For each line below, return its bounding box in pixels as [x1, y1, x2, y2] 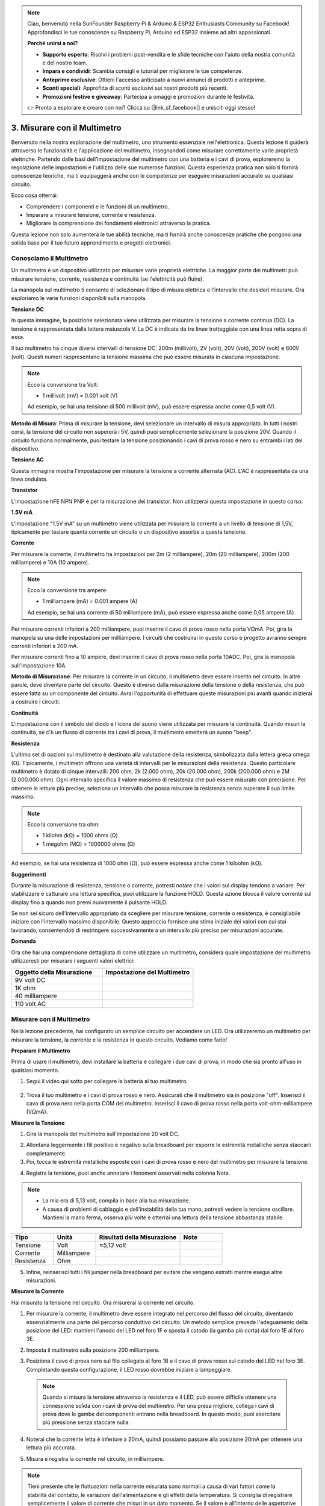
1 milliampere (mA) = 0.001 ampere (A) [42, 598, 138, 605]
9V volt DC [14, 976, 46, 984]
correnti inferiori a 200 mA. [11, 642, 78, 649]
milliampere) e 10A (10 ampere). [11, 559, 90, 566]
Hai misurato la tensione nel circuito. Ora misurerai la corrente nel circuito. [11, 1299, 195, 1306]
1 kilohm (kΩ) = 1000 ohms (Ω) [42, 832, 119, 839]
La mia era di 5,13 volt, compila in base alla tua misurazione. [42, 1197, 191, 1204]
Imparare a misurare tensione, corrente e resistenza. [26, 211, 156, 218]
